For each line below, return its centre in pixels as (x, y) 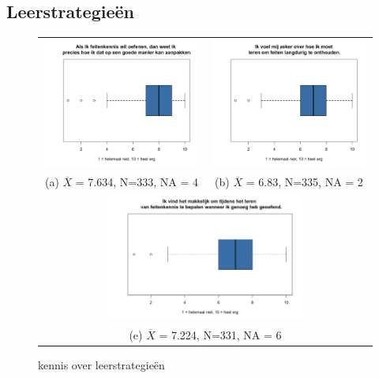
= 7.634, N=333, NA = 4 (137, 182)
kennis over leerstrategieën (101, 364)
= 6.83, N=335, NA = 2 (304, 182)
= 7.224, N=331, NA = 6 (220, 334)
